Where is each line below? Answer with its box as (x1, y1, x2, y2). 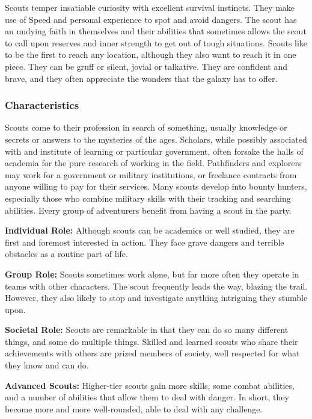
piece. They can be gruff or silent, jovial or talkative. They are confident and (5, 60, 288, 72)
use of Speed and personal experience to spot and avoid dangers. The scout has (5, 13, 297, 25)
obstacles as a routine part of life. (5, 247, 128, 260)
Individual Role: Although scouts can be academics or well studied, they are (5, 224, 295, 237)
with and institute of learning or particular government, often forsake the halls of (5, 144, 304, 157)
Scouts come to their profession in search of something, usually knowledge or (5, 121, 287, 134)
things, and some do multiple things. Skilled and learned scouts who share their (5, 335, 298, 347)
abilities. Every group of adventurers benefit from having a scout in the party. (5, 203, 292, 216)
